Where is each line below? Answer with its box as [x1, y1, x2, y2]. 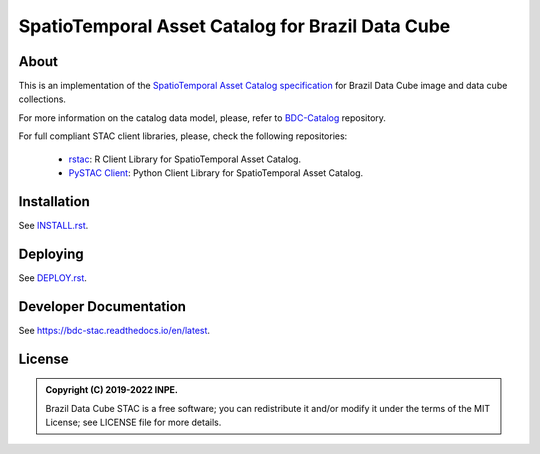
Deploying [18, 245, 84, 262]
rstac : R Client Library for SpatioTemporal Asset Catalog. [68, 153, 302, 165]
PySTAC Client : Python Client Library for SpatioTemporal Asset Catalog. [68, 167, 364, 179]
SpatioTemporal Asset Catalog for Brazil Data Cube [18, 15, 451, 37]
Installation [18, 193, 90, 210]
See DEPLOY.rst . [18, 271, 87, 284]
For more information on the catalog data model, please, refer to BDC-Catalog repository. [18, 111, 387, 124]
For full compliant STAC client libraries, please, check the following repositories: [18, 130, 348, 142]
